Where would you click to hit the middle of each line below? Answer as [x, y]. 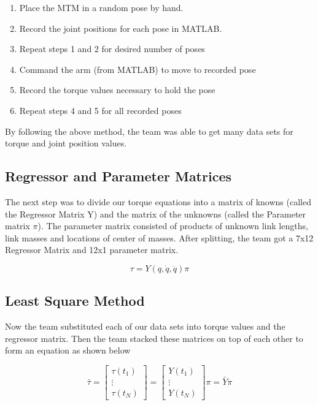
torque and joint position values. [66, 143]
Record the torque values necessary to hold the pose [117, 90]
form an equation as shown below [68, 350]
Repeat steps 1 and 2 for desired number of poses [112, 49]
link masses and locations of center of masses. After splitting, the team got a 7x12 [159, 237]
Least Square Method [75, 301]
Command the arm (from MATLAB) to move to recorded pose [138, 69]
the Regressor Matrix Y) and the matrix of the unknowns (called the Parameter [156, 214]
